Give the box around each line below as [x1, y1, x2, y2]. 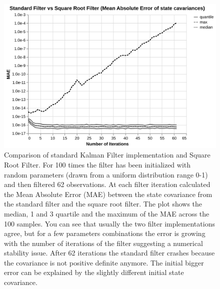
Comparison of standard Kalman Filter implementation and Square [4, 149, 210, 160]
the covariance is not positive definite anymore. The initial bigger [4, 257, 204, 267]
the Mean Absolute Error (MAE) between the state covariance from [4, 188, 212, 199]
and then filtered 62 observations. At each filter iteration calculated [4, 179, 210, 189]
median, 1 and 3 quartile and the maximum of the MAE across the [4, 208, 209, 218]
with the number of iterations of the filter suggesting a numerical [4, 237, 203, 248]
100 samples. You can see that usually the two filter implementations [4, 218, 215, 228]
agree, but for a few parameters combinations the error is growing [4, 228, 205, 238]
